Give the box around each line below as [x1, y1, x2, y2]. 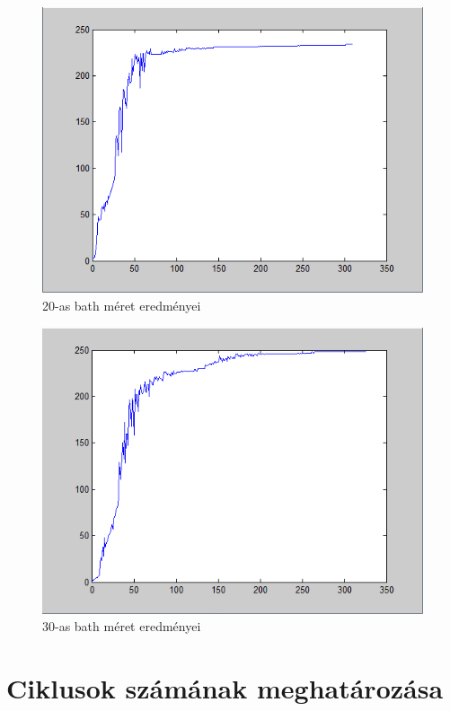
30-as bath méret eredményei [42, 617, 201, 636]
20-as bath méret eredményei [42, 295, 201, 314]
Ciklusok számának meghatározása [6, 669, 444, 706]
